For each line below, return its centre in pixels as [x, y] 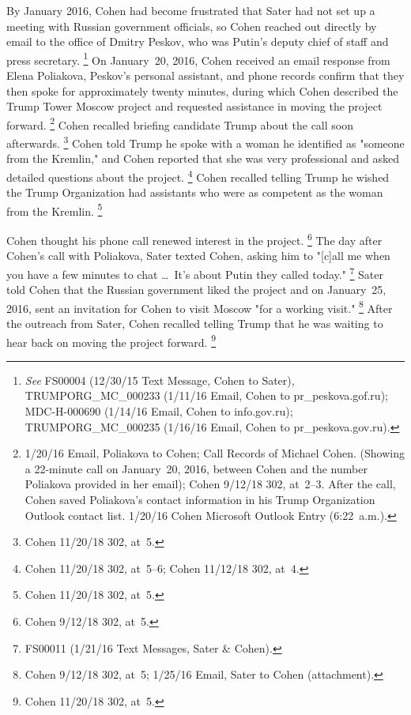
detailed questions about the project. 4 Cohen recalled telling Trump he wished [198, 175]
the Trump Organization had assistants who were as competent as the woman [195, 192]
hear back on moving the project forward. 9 [111, 341]
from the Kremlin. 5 [55, 209]
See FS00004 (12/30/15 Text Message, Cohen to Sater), [160, 380]
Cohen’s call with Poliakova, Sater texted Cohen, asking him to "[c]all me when [198, 256]
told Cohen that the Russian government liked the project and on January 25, [196, 290]
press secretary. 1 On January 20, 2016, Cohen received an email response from [198, 58]
